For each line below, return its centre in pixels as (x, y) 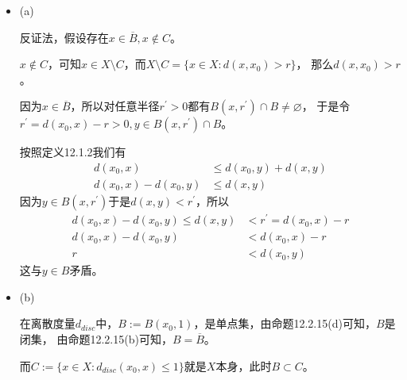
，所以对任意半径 (115, 106)
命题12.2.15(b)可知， (120, 338)
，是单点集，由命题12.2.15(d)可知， (285, 323)
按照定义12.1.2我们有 (73, 152)
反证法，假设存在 (64, 37)
